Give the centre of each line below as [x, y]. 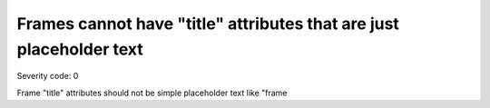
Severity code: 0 [48, 76]
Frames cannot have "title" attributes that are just [208, 24]
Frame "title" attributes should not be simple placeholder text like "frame [152, 93]
